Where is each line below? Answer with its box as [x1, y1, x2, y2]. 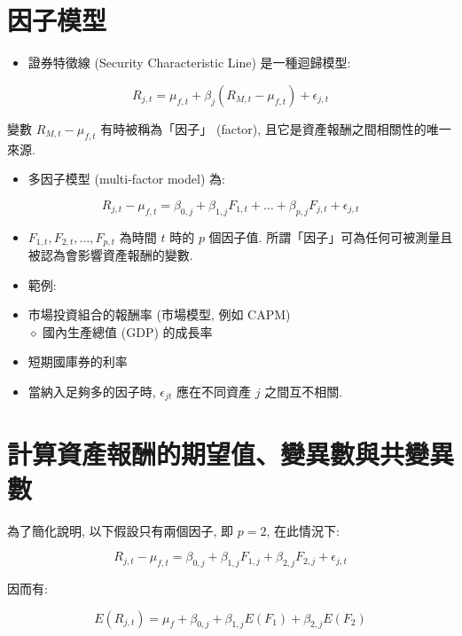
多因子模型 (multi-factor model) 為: [27, 169, 225, 188]
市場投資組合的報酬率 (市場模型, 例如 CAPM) [27, 305, 291, 324]
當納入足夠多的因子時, [27, 381, 156, 400]
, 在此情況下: [266, 521, 340, 539]
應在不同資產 [176, 381, 252, 400]
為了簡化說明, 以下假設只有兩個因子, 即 [7, 521, 234, 539]
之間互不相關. [264, 381, 343, 400]
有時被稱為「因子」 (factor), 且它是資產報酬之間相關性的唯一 [100, 119, 451, 137]
